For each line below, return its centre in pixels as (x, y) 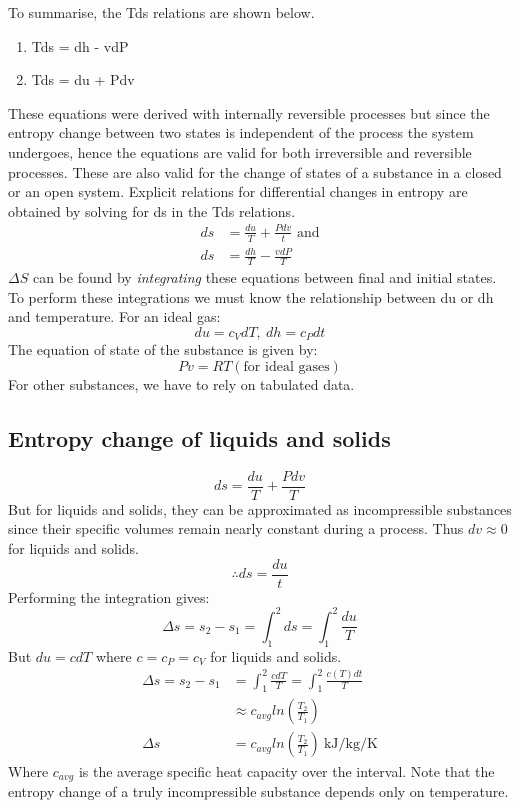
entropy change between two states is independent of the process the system (241, 132)
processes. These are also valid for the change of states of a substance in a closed (255, 171)
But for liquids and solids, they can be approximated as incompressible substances (260, 508)
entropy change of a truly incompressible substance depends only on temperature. (258, 790)
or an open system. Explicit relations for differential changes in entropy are (238, 191)
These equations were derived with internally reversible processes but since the (249, 112)
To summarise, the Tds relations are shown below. (161, 12)
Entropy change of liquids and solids (199, 437)
